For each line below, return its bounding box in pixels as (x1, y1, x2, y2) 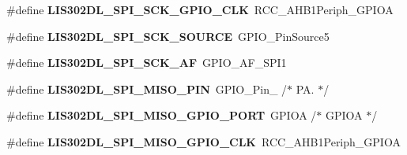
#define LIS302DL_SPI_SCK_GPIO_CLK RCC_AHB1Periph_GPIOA (6, 2, 394, 17)
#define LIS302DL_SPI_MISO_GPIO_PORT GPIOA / (6, 107, 317, 124)
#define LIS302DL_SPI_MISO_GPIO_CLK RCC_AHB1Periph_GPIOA (6, 133, 401, 149)
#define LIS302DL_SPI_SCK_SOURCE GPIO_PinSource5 (6, 28, 330, 44)
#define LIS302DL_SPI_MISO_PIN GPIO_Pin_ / (6, 80, 288, 97)
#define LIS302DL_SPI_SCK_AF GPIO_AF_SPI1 (6, 54, 287, 71)
